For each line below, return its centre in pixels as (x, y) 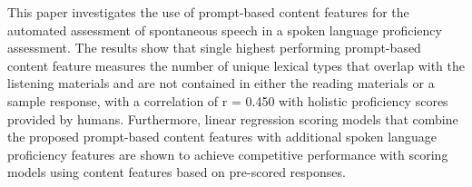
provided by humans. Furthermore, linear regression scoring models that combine (233, 118)
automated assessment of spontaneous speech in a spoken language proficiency (225, 30)
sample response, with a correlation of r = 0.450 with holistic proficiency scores (228, 100)
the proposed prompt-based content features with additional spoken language (222, 137)
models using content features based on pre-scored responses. (177, 172)
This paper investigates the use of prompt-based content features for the (208, 12)
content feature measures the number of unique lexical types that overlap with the (236, 65)
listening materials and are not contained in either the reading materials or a (221, 83)
